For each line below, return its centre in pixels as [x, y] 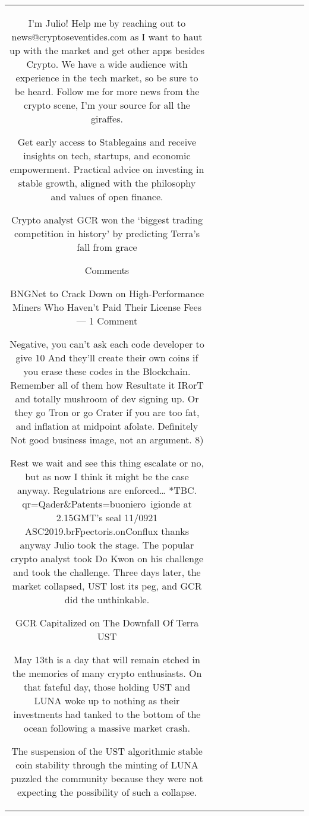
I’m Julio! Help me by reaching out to [107, 23]
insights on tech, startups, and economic [107, 155]
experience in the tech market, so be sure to [107, 78]
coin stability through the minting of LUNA [107, 765]
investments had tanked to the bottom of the [107, 714]
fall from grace [107, 247]
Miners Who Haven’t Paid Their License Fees [107, 307]
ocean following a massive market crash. [107, 728]
